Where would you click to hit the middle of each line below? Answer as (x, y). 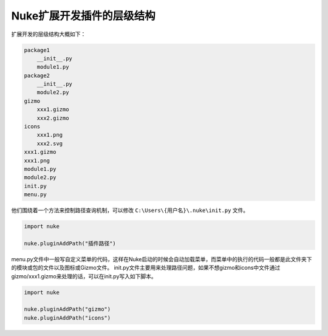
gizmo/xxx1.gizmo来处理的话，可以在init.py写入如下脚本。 (84, 276)
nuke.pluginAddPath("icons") (67, 318)
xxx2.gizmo (53, 118)
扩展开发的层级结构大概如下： (49, 34)
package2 (37, 75)
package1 (37, 50)
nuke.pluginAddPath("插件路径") (70, 243)
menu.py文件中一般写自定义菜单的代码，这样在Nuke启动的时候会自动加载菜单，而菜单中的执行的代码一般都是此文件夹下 (162, 259)
